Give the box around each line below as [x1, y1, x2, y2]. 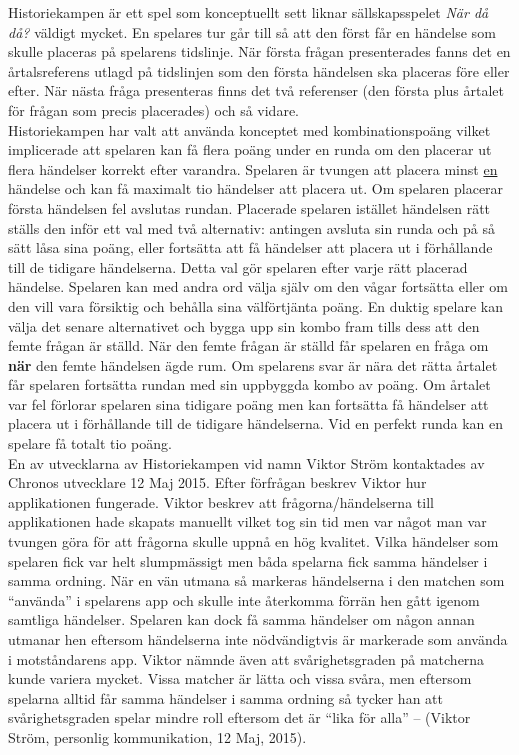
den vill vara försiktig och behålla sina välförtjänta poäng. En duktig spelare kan [8, 295, 503, 316]
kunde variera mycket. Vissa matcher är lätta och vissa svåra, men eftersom [8, 668, 472, 689]
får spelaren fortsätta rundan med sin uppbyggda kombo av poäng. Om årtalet [8, 374, 491, 395]
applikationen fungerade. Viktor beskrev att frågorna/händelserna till [8, 491, 434, 512]
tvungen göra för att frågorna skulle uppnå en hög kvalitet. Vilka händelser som [8, 531, 499, 552]
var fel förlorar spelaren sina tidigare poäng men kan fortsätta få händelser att [8, 393, 489, 414]
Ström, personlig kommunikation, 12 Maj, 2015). [8, 726, 307, 747]
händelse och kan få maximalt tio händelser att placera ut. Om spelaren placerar [8, 178, 504, 199]
